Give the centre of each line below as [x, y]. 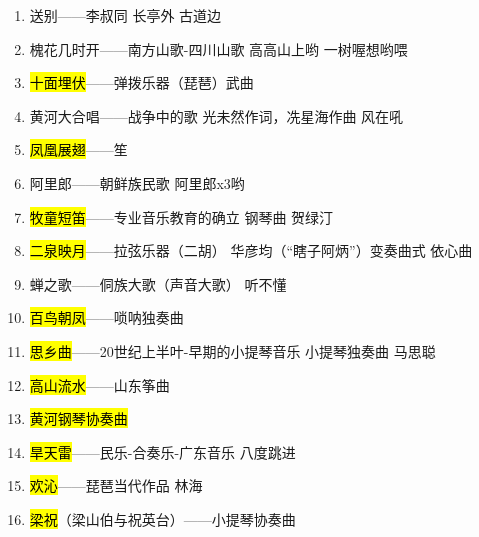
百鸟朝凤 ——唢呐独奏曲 [106, 317]
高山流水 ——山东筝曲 [99, 384]
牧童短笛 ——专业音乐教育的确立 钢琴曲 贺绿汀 [181, 216]
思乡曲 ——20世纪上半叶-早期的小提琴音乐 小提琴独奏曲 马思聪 [232, 350]
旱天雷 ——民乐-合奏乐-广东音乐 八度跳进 [162, 451]
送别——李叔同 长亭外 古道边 [125, 15]
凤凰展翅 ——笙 [78, 149]
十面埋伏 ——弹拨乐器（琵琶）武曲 [141, 82]
